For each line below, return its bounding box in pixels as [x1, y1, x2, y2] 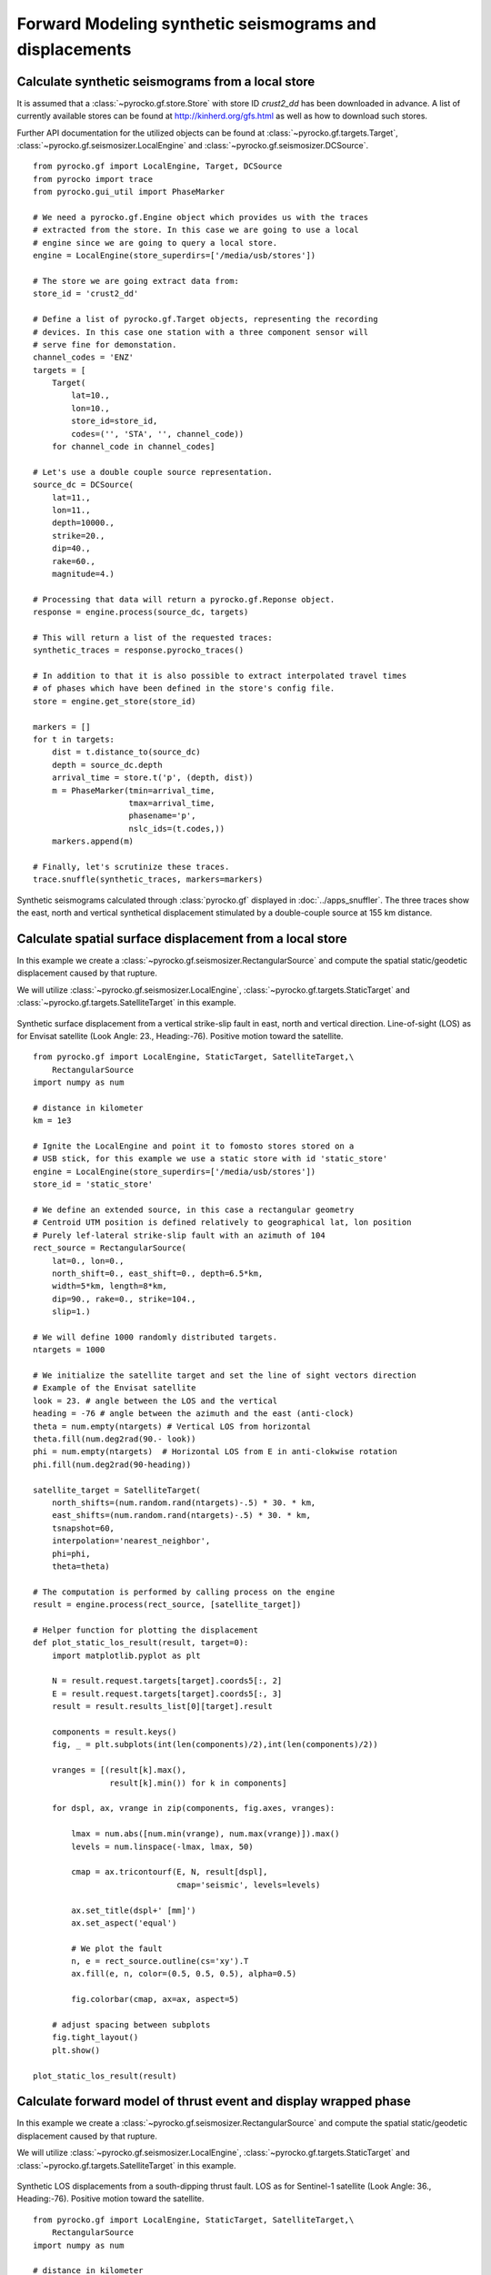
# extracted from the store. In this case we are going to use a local [33, 225, 359, 236]
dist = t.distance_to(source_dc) [51, 747, 202, 757]
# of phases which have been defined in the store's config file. [33, 683, 336, 693]
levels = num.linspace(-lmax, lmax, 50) [71, 1841, 254, 1852]
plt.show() [51, 2045, 101, 2056]
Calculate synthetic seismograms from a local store [16, 74, 316, 89]
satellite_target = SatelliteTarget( [33, 1484, 202, 1495]
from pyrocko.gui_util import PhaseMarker [33, 187, 225, 197]
